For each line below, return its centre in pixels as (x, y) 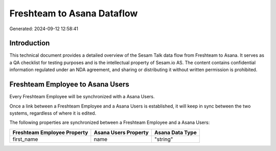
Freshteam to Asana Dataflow (74, 13)
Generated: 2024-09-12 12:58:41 (44, 29)
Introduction (30, 43)
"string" (164, 139)
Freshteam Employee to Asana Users (70, 84)
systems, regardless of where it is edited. (53, 113)
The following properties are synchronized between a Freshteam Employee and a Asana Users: (110, 122)
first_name (25, 139)
